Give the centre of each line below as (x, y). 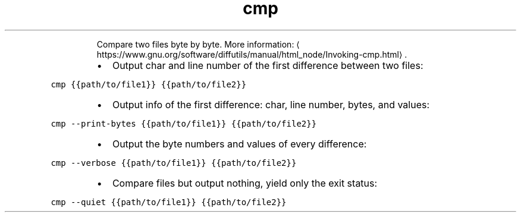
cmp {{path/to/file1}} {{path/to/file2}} (149, 84)
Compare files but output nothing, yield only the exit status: (245, 183)
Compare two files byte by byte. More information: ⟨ (198, 44)
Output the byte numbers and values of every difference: (239, 144)
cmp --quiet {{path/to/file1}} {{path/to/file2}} (169, 202)
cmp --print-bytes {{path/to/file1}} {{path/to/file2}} (184, 123)
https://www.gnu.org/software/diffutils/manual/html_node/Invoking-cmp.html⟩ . (252, 54)
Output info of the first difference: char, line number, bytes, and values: (271, 104)
